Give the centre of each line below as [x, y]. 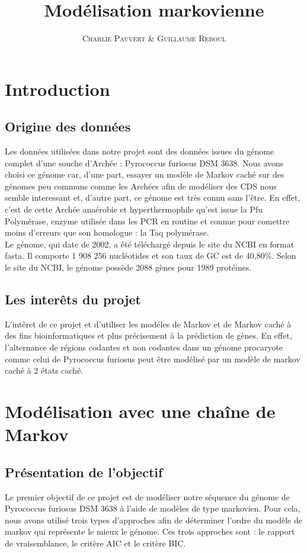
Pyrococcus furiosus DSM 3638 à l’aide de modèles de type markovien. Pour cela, [153, 508]
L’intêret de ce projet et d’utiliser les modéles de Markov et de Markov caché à [148, 324]
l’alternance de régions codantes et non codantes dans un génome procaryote [144, 347]
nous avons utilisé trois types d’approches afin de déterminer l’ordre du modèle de [153, 520]
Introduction [57, 89]
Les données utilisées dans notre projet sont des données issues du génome [140, 151]
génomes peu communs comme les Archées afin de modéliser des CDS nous [141, 186]
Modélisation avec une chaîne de [140, 411]
